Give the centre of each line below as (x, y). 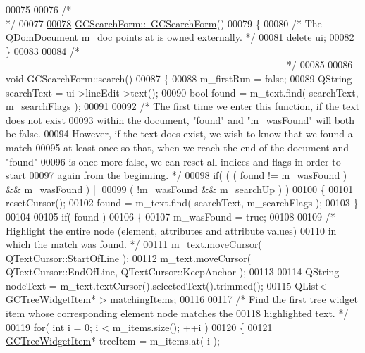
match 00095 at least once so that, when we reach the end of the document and (178, 147)
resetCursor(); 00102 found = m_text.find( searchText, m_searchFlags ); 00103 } (182, 203)
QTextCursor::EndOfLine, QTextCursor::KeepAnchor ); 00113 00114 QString (173, 272)
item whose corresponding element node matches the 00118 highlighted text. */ (177, 313)
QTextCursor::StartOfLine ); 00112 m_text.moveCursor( (129, 258)
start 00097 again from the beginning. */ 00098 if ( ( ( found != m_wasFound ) (177, 175)
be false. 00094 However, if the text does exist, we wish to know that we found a (179, 134)
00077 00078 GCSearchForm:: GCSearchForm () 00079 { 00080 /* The (170, 23)
